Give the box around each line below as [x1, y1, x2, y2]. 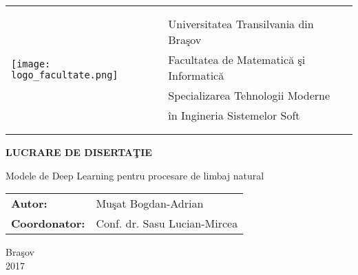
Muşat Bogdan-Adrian [96, 195, 204, 212]
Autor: [11, 195, 48, 212]
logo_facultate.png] [11, 69, 118, 80]
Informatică [168, 67, 224, 83]
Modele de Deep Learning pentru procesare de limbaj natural [6, 168, 264, 182]
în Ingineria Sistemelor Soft [168, 107, 300, 123]
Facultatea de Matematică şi [168, 52, 306, 67]
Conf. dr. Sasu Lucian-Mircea [96, 215, 238, 232]
